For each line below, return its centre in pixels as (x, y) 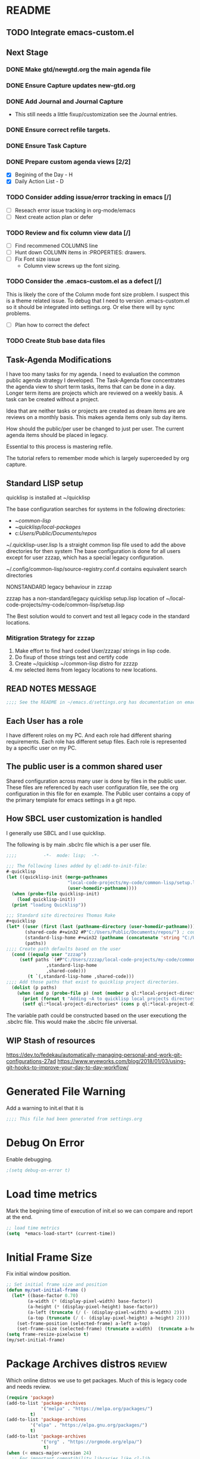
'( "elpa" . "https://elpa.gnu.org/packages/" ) (89, 1425)
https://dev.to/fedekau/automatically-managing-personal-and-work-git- (94, 1055)
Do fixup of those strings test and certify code (71, 657)
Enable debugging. (29, 1159)
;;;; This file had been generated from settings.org (74, 1119)
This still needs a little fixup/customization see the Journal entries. (96, 114)
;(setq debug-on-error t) (38, 1170)
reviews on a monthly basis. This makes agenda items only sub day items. (97, 417)
